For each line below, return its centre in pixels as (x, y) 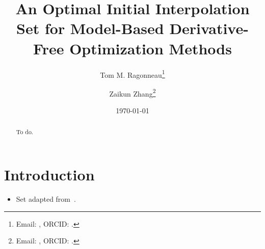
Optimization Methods (151, 48)
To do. (25, 132)
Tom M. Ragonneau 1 (132, 74)
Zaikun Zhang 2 (132, 92)
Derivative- (209, 28)
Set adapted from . (46, 198)
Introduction (49, 175)
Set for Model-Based (90, 28)
